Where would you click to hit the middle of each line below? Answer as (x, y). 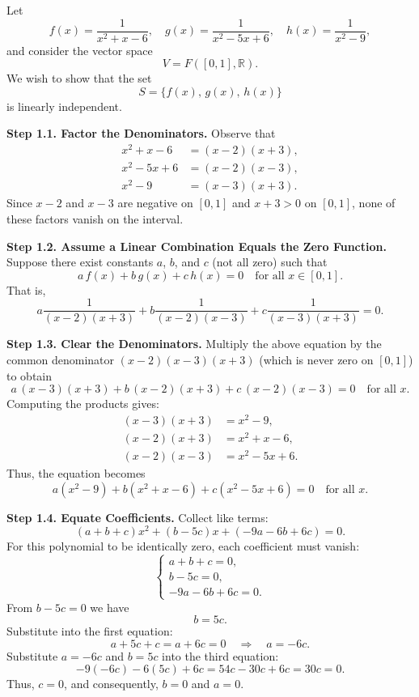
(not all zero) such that (270, 262)
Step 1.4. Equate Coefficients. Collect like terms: (138, 517)
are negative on (155, 203)
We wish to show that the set (79, 78)
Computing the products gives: (83, 404)
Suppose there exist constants (80, 262)
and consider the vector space (80, 50)
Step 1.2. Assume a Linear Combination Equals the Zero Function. (197, 246)
